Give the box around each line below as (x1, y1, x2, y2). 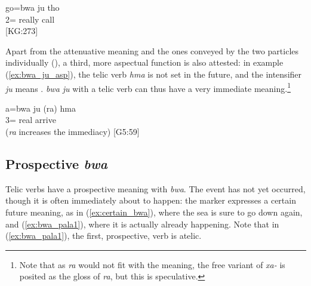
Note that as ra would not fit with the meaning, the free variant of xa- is (19, 258, 285, 270)
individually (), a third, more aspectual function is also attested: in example (5, 56, 284, 69)
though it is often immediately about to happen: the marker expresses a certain (5, 194, 296, 207)
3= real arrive (5, 113, 56, 126)
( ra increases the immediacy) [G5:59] (5, 125, 140, 137)
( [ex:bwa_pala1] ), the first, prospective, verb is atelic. (5, 229, 202, 242)
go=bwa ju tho (5, 1, 60, 13)
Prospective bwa (5, 154, 107, 173)
